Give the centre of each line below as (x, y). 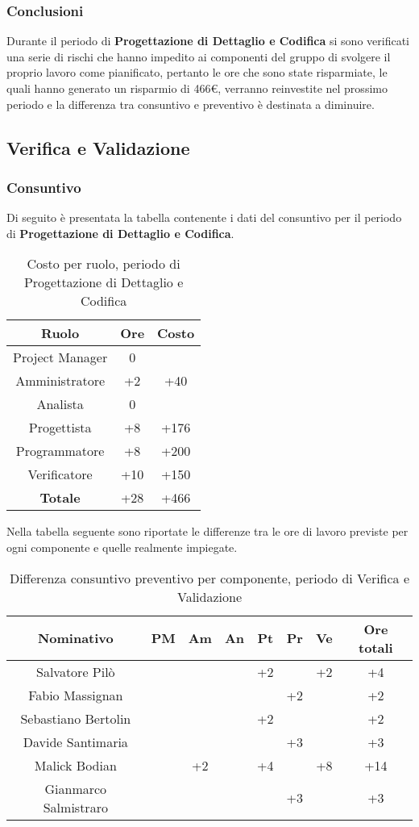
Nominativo (75, 638)
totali (376, 647)
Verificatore (60, 474)
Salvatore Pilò (76, 671)
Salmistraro (75, 807)
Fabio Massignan (76, 695)
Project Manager (60, 357)
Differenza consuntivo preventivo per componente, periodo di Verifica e (209, 578)
